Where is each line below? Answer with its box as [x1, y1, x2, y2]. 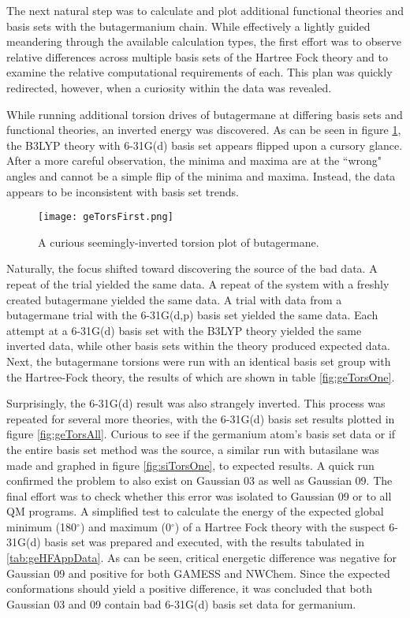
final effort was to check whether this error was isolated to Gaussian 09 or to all [6, 487, 392, 504]
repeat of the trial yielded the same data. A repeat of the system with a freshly [6, 275, 389, 292]
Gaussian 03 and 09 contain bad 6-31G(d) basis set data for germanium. [6, 595, 356, 612]
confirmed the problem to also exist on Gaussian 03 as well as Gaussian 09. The [6, 472, 393, 489]
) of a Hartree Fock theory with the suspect [174, 518, 386, 534]
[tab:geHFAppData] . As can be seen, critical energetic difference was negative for [6, 549, 397, 566]
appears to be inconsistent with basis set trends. [6, 183, 239, 199]
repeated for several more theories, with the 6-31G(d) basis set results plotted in [6, 410, 395, 426]
